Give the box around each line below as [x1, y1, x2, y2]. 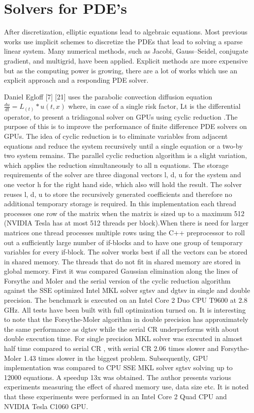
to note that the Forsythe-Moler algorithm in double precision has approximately [4, 314, 249, 324]
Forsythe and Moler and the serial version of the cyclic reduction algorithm [4, 275, 231, 286]
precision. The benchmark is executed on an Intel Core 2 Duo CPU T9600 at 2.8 [4, 295, 248, 305]
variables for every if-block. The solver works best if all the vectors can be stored [4, 247, 248, 257]
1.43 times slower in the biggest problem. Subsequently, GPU [24, 352, 208, 363]
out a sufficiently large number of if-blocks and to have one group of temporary [4, 237, 243, 247]
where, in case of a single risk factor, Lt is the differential [68, 101, 241, 111]
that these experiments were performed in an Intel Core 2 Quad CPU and [4, 391, 227, 402]
